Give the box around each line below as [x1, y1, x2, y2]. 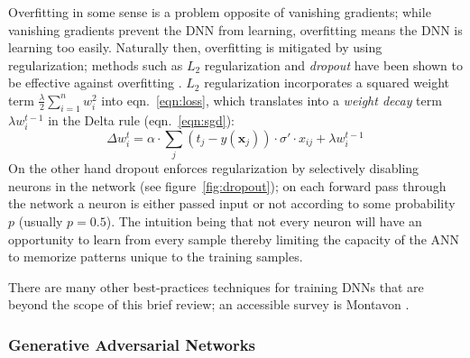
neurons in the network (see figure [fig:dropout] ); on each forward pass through [8, 176, 447, 195]
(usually [18, 212, 63, 231]
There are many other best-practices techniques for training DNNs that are [8, 277, 424, 296]
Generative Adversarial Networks [8, 333, 256, 355]
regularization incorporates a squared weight [204, 73, 449, 92]
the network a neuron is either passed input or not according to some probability [8, 194, 456, 213]
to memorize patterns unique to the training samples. [8, 247, 303, 266]
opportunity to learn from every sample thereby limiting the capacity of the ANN [8, 229, 460, 248]
